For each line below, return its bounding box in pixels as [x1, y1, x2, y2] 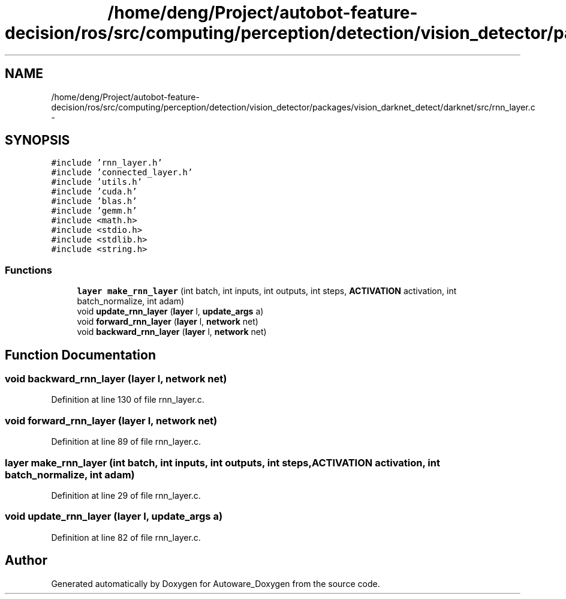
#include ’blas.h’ [51, 196, 137, 206]
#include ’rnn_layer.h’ [51, 158, 162, 168]
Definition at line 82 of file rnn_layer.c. [51, 532, 201, 543]
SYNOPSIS [5, 133, 70, 148]
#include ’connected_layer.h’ [51, 167, 193, 178]
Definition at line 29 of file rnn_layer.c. [51, 490, 201, 501]
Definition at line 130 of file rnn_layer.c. [51, 394, 204, 405]
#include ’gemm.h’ [51, 206, 137, 216]
